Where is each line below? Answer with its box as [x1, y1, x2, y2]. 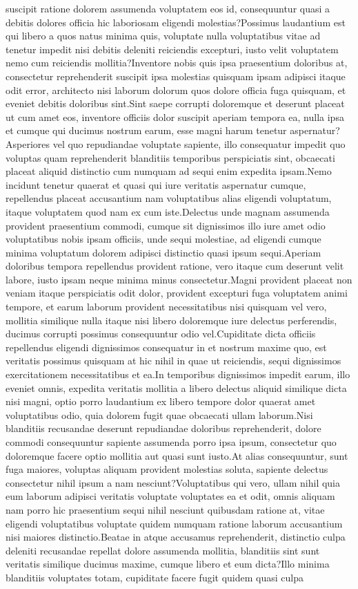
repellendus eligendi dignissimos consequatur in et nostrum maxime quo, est [6, 339, 327, 354]
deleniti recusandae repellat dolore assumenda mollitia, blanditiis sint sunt [6, 543, 320, 557]
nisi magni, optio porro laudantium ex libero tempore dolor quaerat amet [6, 394, 316, 409]
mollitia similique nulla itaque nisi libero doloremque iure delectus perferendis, [6, 312, 337, 327]
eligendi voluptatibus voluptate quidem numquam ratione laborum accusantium [6, 516, 343, 530]
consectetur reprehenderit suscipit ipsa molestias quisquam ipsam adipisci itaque [6, 68, 346, 83]
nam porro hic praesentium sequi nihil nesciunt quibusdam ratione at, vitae [6, 502, 325, 516]
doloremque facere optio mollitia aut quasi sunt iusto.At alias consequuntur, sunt [6, 448, 348, 462]
